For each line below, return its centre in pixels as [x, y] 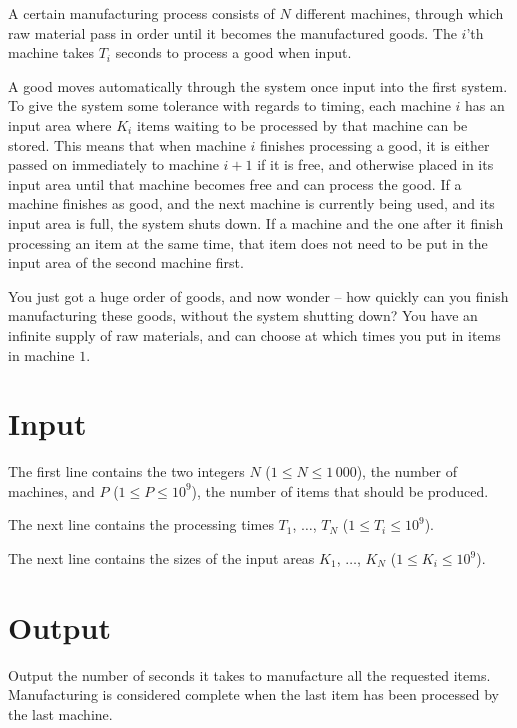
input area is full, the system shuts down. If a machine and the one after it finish [256, 222]
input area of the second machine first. [126, 262]
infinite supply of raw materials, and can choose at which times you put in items [254, 334]
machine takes [51, 52]
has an [485, 105]
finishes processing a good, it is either [375, 144]
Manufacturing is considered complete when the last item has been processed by [253, 694]
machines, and [51, 490]
